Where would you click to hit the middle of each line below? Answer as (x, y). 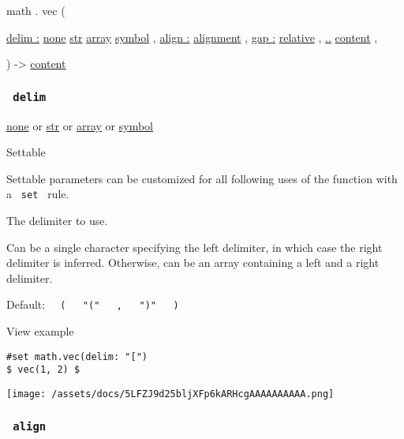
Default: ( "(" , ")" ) (93, 304)
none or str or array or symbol (80, 125)
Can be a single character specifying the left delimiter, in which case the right (195, 247)
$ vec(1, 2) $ (43, 370)
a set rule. (38, 194)
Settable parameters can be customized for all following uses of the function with (202, 178)
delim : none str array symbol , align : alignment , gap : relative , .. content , (192, 37)
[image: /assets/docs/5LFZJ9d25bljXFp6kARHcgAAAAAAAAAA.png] (170, 394)
